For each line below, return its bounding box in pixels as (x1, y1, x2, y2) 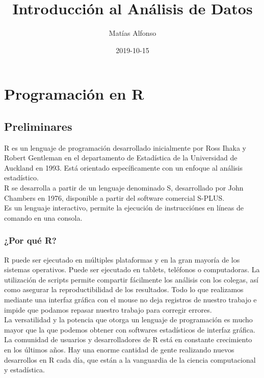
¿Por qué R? (4, 234, 57, 247)
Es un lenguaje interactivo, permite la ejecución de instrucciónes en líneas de (4, 202, 244, 213)
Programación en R (4, 83, 144, 104)
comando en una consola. (4, 212, 83, 223)
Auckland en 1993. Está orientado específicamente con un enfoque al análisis (4, 162, 243, 173)
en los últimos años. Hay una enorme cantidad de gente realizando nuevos (4, 344, 234, 355)
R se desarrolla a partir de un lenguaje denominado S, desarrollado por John (4, 182, 244, 193)
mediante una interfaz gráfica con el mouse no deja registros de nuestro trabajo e (4, 294, 257, 305)
